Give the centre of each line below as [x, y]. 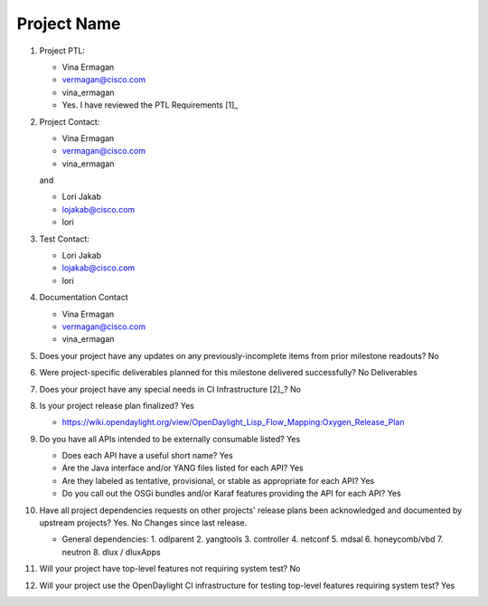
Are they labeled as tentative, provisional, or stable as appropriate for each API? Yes [218, 480]
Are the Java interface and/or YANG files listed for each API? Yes [183, 468]
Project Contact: [70, 121]
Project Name [69, 24]
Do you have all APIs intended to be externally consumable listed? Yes [170, 439]
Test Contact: [65, 239]
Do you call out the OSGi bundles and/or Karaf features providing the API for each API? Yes [231, 494]
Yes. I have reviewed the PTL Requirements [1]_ [150, 105]
